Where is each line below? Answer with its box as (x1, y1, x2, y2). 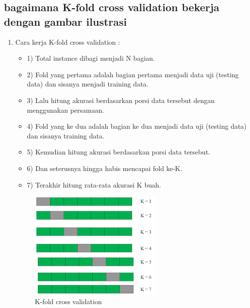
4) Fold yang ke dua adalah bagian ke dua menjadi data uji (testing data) (27, 121, 247, 131)
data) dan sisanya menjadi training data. (27, 79, 149, 89)
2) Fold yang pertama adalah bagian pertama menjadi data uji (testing (27, 69, 239, 79)
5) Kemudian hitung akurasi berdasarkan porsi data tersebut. (27, 147, 210, 157)
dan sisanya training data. (27, 130, 104, 140)
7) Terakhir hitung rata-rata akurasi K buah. (27, 179, 161, 189)
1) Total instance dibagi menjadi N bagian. (27, 53, 155, 63)
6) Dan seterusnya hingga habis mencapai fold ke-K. (27, 163, 183, 173)
